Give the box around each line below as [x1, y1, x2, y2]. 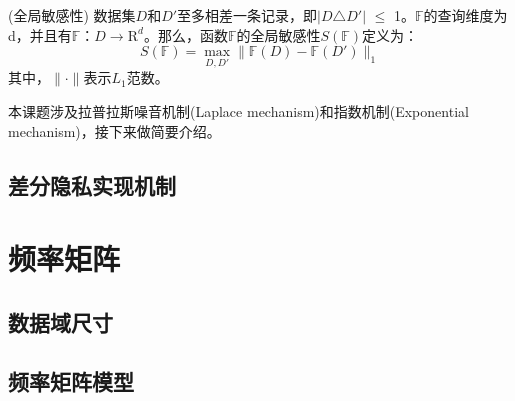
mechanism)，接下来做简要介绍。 [8, 120, 221, 141]
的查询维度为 [423, 5, 508, 25]
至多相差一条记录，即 [177, 5, 318, 25]
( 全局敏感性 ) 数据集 [8, 5, 136, 25]
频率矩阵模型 [8, 365, 134, 396]
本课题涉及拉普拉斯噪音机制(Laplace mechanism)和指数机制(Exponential [8, 101, 469, 121]
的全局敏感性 [236, 24, 321, 45]
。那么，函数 [143, 24, 228, 45]
